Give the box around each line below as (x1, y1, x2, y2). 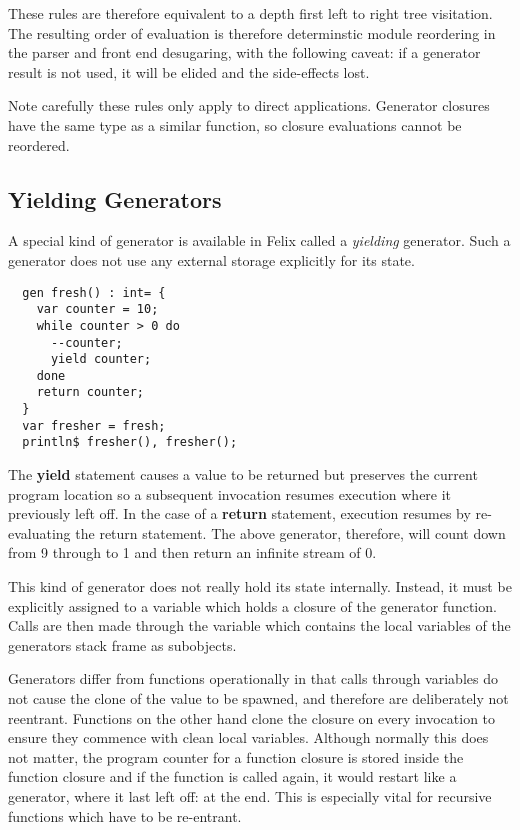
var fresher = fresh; (22, 418, 166, 433)
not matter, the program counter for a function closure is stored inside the (8, 746, 464, 767)
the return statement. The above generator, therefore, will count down (75, 522, 506, 543)
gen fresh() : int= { (22, 285, 166, 300)
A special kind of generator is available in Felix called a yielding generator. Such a (8, 230, 511, 251)
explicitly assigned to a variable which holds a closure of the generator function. (8, 595, 497, 616)
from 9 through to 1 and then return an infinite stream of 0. (8, 542, 377, 563)
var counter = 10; (36, 302, 159, 317)
